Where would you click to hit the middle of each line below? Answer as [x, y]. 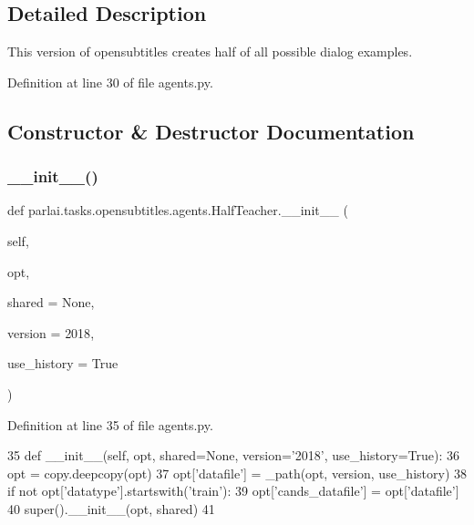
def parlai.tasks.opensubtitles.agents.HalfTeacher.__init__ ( [178, 210]
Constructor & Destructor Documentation [211, 131]
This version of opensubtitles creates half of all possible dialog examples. [210, 51]
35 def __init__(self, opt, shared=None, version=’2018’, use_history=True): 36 [234, 455]
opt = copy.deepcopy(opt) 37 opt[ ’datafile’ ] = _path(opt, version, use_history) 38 [237, 473]
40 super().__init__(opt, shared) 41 [111, 508]
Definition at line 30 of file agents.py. [110, 82]
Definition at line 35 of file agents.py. [110, 424]
